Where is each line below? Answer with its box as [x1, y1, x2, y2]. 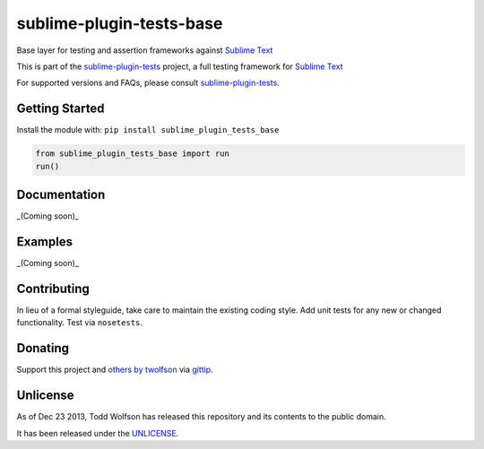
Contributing [16, 281, 90, 296]
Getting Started [16, 101, 105, 117]
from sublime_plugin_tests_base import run [35, 149, 230, 159]
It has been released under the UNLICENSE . [16, 427, 179, 438]
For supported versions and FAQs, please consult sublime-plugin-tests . [16, 77, 280, 89]
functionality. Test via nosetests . [16, 317, 143, 328]
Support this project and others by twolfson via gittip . [16, 364, 214, 376]
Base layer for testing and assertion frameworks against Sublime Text [16, 45, 273, 56]
